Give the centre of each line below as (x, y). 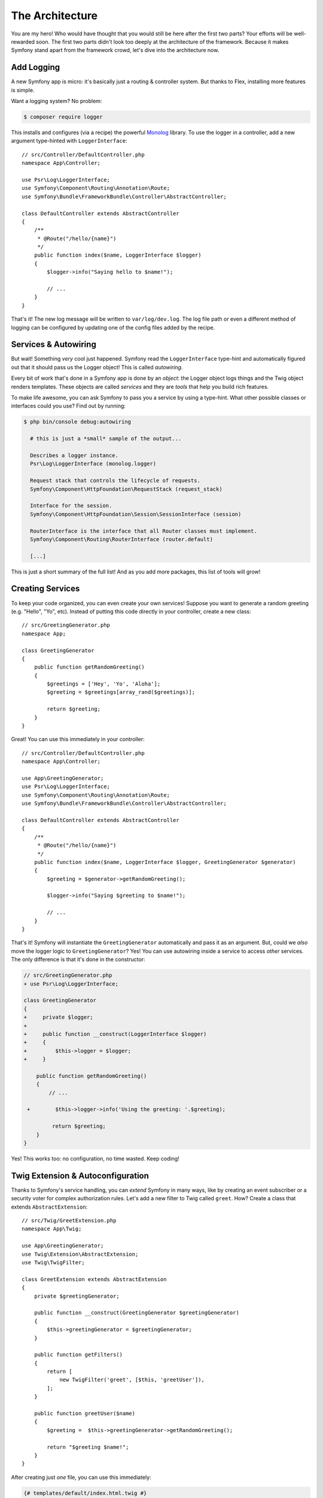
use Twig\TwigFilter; (53, 1262)
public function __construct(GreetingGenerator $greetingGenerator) (136, 1313)
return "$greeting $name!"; (88, 1447)
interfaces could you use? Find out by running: (68, 406)
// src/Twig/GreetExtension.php (69, 1221)
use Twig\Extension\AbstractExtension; (80, 1254)
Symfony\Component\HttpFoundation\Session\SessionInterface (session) (136, 514)
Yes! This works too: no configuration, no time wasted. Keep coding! (95, 1158)
